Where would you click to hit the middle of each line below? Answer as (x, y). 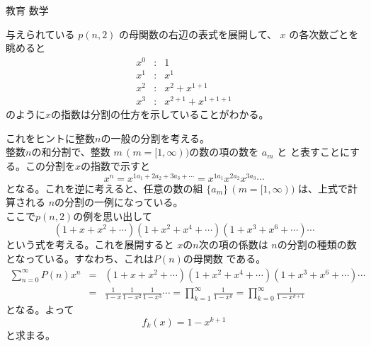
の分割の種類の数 (317, 244)
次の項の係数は (233, 244)
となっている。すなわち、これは (80, 259)
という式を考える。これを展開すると (90, 244)
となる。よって (40, 310)
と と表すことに (314, 152)
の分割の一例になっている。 (119, 202)
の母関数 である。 (224, 259)
